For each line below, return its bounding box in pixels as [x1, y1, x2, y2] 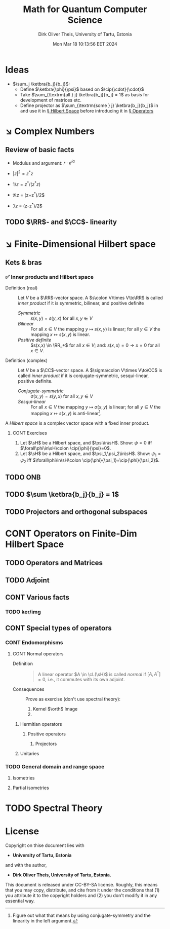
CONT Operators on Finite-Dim [5, 528, 138, 539]
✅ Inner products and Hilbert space [5, 273, 94, 280]
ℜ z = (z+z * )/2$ [12, 191, 45, 198]
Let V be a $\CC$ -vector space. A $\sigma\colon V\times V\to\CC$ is [18, 367, 162, 374]
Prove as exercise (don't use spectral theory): [25, 696, 120, 702]
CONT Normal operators [12, 650, 64, 657]
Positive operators [27, 731, 66, 737]
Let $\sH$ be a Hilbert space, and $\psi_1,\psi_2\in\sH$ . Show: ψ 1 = [20, 450, 161, 458]
